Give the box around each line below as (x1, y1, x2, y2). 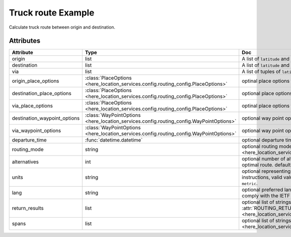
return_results (12, 205, 44, 212)
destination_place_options (12, 90, 72, 97)
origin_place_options (12, 78, 59, 84)
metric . (242, 180, 258, 187)
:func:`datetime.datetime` (85, 137, 143, 143)
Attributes (9, 37, 41, 45)
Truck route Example (9, 7, 95, 18)
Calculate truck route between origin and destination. (9, 24, 115, 30)
